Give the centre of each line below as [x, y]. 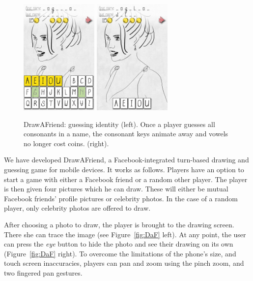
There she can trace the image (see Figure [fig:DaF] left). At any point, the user [125, 234]
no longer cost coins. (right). [66, 143]
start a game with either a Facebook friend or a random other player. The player [126, 179]
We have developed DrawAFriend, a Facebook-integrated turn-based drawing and [126, 160]
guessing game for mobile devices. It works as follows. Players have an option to [124, 169]
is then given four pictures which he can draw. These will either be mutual [116, 189]
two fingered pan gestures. [43, 272]
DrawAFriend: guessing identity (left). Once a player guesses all [119, 124]
